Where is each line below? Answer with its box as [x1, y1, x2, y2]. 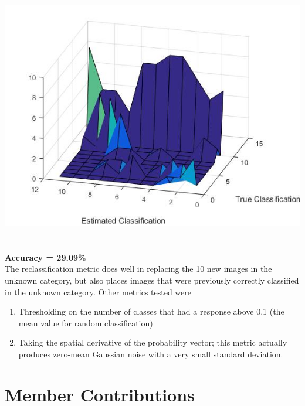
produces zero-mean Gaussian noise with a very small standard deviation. [18, 347, 283, 360]
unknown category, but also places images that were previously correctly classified [5, 274, 299, 286]
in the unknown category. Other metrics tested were [5, 285, 192, 298]
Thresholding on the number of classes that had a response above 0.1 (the [18, 305, 284, 318]
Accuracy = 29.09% [5, 251, 86, 263]
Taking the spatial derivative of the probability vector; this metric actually [18, 336, 287, 349]
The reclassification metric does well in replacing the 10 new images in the [5, 262, 272, 275]
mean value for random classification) [18, 316, 153, 329]
